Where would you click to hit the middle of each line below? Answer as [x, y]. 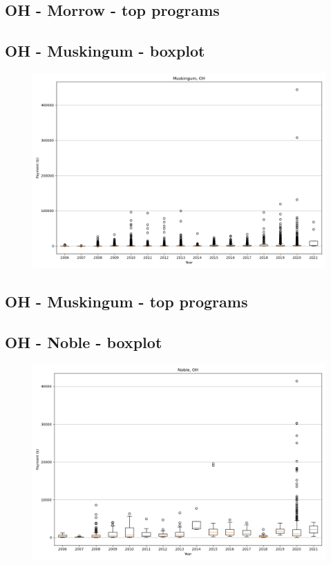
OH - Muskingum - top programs [126, 301]
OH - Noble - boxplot [84, 342]
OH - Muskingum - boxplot [105, 51]
